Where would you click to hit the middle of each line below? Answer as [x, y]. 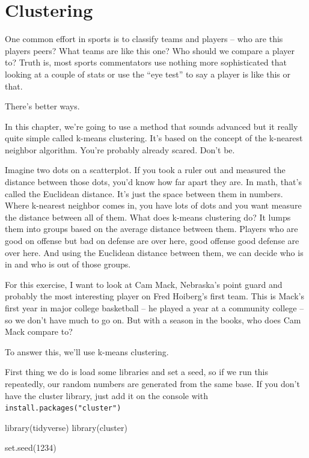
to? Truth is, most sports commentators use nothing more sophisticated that [146, 62]
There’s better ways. [42, 106]
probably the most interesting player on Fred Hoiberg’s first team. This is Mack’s [154, 296]
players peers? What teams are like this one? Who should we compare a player [150, 50]
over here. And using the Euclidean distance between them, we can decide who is [154, 252]
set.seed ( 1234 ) [31, 447]
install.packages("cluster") [63, 408]
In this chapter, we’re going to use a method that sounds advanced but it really [151, 126]
